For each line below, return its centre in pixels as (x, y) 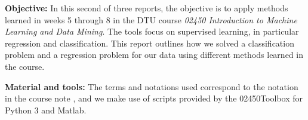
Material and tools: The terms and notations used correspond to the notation (152, 86)
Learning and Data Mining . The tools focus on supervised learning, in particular (152, 31)
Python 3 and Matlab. (46, 110)
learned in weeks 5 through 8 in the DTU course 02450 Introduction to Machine (151, 19)
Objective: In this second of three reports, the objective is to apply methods (147, 8)
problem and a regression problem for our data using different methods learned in (154, 55)
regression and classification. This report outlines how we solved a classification (150, 43)
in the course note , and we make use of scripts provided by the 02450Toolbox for (154, 98)
